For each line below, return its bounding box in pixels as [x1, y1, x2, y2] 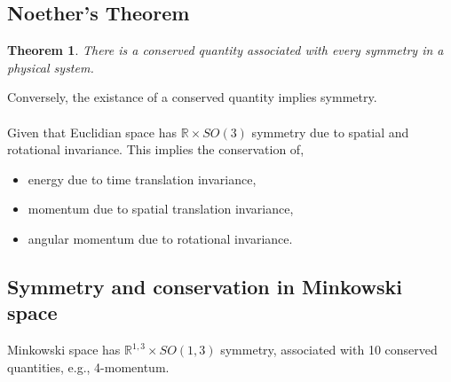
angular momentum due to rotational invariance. [28, 229, 293, 247]
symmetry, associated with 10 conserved [220, 340, 438, 359]
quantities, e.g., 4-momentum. [7, 357, 170, 376]
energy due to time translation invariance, [28, 169, 257, 188]
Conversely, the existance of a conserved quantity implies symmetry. [7, 88, 377, 106]
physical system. [7, 58, 94, 76]
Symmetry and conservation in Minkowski [7, 272, 402, 300]
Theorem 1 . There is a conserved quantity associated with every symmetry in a [7, 41, 444, 59]
